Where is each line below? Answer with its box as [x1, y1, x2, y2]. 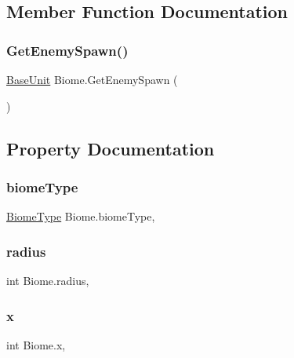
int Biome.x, [6, 336, 66, 353]
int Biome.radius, [6, 272, 89, 288]
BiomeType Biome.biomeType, [6, 208, 155, 225]
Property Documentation [6, 136, 215, 160]
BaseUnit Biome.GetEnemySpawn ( [6, 71, 178, 87]
